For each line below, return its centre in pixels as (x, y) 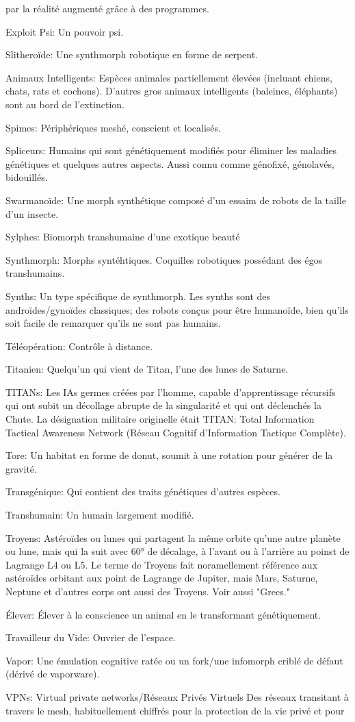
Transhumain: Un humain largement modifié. (100, 515)
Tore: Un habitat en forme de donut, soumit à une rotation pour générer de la (169, 455)
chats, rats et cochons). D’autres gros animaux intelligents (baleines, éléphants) (172, 91)
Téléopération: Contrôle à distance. (79, 346)
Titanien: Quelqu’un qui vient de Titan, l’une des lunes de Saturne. (147, 369)
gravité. (21, 468)
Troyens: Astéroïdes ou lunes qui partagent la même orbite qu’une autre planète (173, 537)
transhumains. (35, 273)
